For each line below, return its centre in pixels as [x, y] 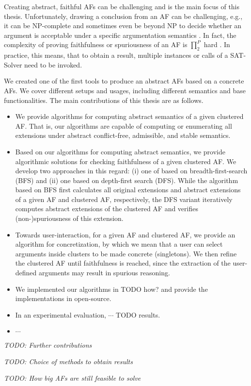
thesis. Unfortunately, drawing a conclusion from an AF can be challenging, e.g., [123, 16]
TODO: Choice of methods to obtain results [68, 361]
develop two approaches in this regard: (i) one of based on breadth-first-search [131, 171]
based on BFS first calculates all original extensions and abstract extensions [128, 190]
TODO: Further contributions [48, 345]
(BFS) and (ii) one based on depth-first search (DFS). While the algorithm [127, 180]
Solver [13, 64]
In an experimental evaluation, [61, 314]
